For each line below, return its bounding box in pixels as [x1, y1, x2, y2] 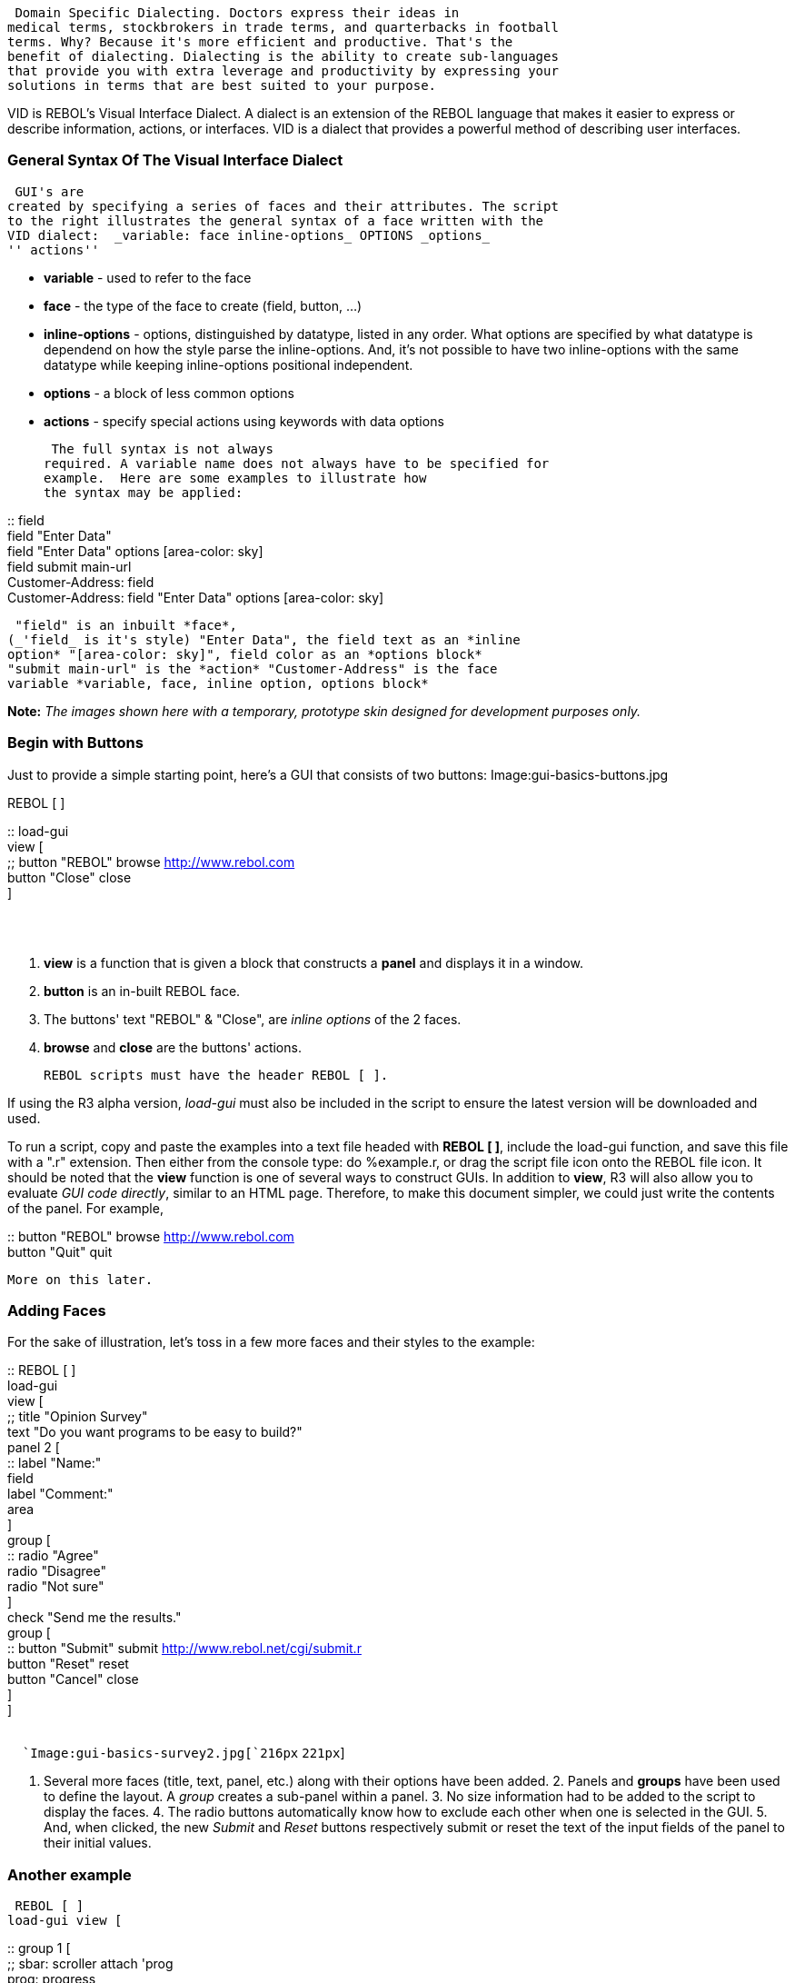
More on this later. [7, 1271, 154, 1287]
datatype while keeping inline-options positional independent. [44, 356, 413, 373]
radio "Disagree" [7, 1563, 106, 1579]
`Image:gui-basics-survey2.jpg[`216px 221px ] [22, 1745, 345, 1761]
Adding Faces [7, 1300, 106, 1320]
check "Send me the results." [7, 1609, 182, 1626]
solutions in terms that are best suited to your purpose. [7, 78, 437, 93]
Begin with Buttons [7, 733, 144, 752]
